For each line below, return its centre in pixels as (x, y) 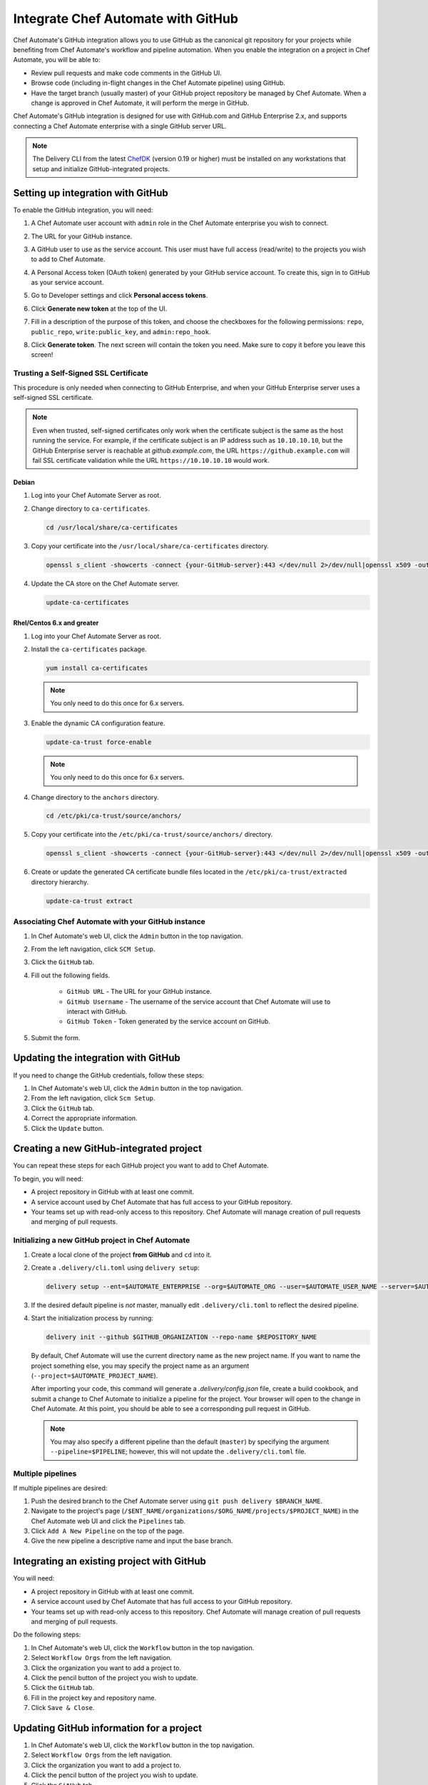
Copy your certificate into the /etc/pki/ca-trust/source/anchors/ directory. (152, 835)
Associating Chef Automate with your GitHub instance (109, 922)
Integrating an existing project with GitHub (109, 1561)
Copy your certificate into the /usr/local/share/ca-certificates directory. (150, 545)
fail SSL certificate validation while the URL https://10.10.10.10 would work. (151, 460)
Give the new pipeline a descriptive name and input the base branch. (132, 1541)
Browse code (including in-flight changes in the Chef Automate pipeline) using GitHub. (158, 83)
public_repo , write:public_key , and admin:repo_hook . (121, 331)
